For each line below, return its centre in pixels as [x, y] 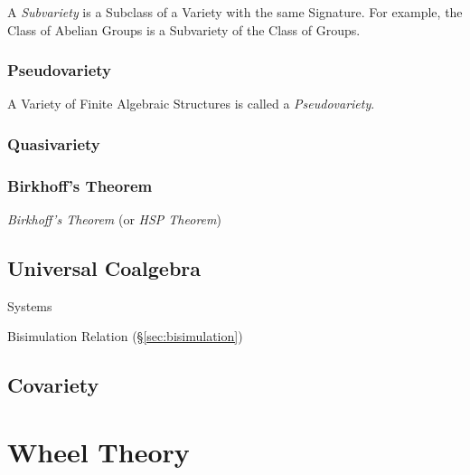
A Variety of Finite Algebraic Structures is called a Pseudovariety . [191, 104]
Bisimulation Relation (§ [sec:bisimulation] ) [125, 336]
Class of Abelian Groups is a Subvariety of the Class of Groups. [184, 29]
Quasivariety [54, 143]
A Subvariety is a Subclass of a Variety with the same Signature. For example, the [235, 12]
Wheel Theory [99, 452]
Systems [30, 305]
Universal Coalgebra [104, 268]
